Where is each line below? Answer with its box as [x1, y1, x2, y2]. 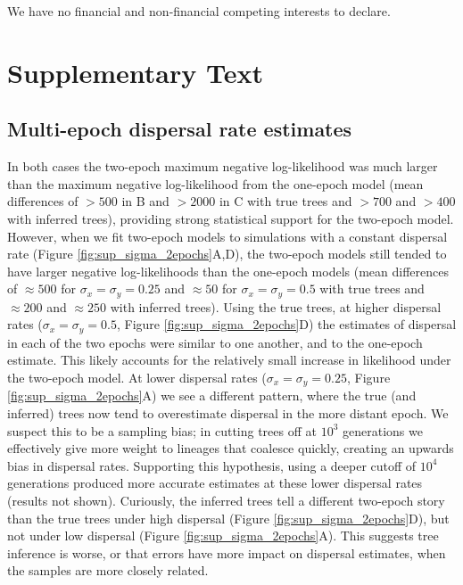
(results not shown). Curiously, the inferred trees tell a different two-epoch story [7, 491, 445, 510]
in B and [121, 192, 169, 210]
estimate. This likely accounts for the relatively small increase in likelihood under [7, 350, 451, 369]
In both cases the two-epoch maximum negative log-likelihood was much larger [7, 157, 438, 176]
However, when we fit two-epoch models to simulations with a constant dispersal [7, 227, 448, 245]
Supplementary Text [7, 54, 263, 90]
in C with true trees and [219, 192, 352, 210]
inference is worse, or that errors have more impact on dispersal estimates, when [7, 543, 446, 562]
